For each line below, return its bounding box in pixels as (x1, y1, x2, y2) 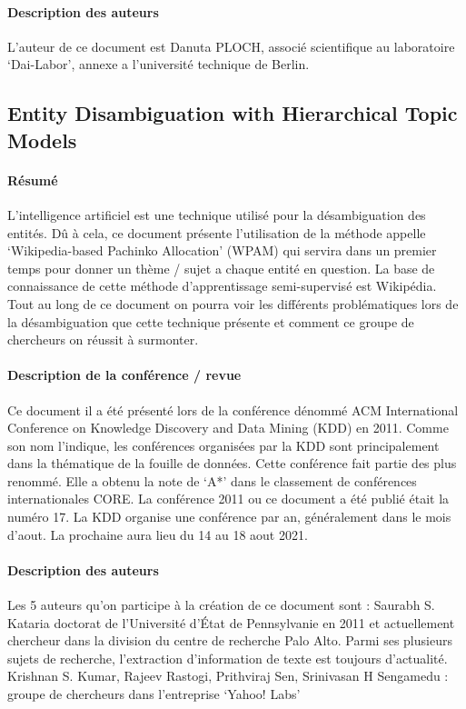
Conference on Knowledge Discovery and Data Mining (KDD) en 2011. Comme (7, 418, 449, 437)
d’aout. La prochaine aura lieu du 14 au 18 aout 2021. (7, 524, 308, 544)
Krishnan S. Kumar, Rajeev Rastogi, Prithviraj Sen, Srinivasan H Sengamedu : (7, 666, 449, 685)
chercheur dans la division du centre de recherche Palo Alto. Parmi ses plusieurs (7, 631, 452, 650)
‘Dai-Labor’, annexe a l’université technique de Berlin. (7, 55, 310, 74)
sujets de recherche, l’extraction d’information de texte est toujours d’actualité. (7, 648, 448, 667)
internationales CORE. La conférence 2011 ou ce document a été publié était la (7, 489, 450, 508)
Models (7, 125, 77, 154)
